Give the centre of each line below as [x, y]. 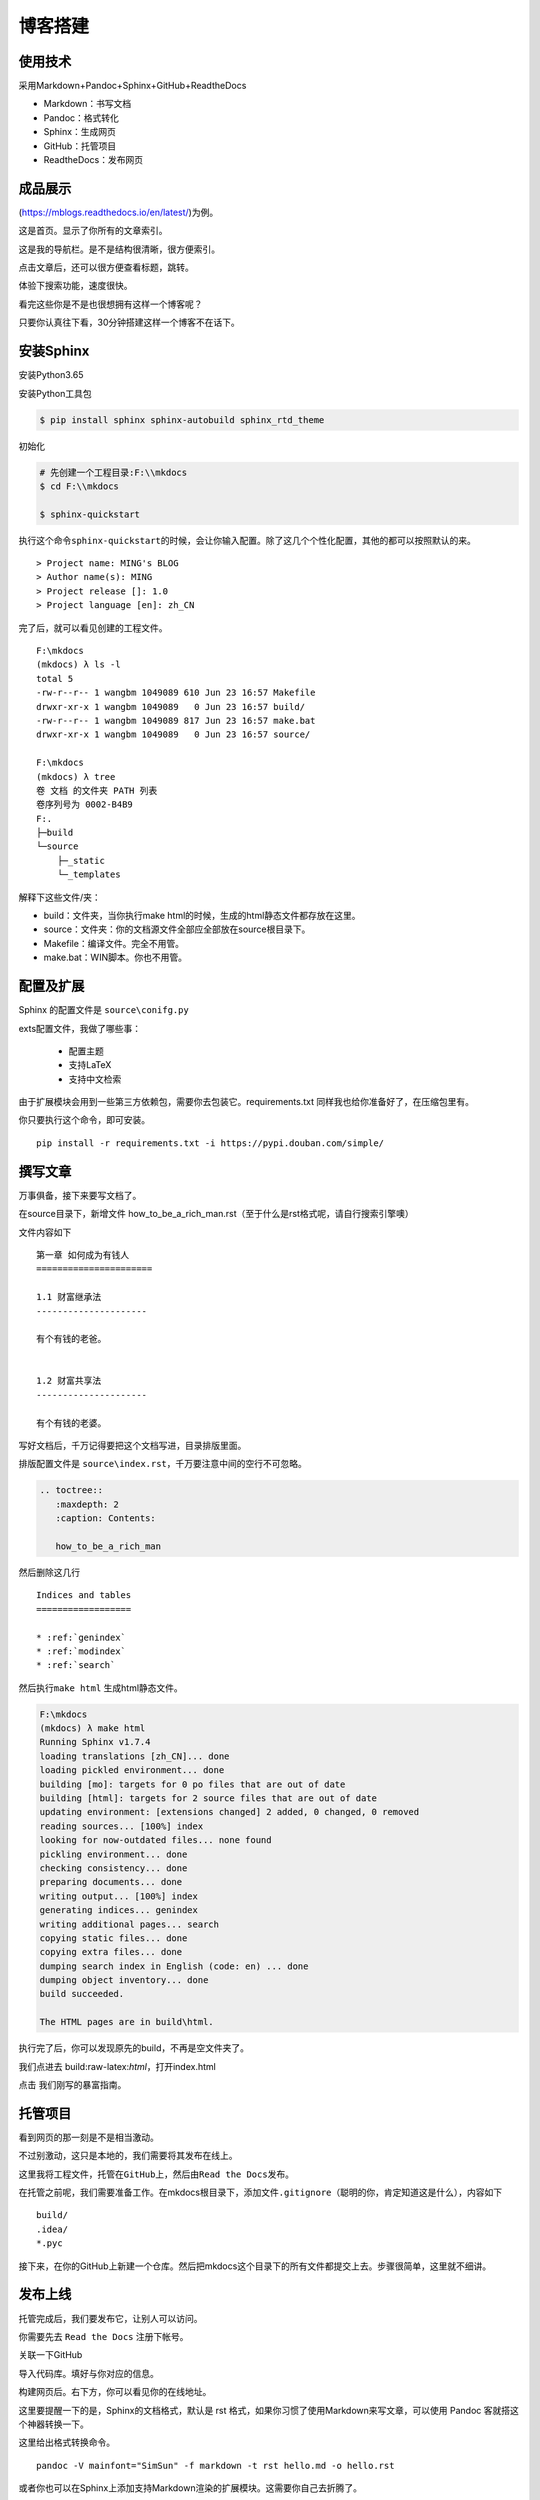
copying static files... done [113, 1938]
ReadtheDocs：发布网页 [93, 160]
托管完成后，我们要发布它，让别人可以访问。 [110, 2318]
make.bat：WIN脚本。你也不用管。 [115, 957]
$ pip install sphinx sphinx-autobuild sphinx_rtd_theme [182, 419]
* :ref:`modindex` [81, 1651]
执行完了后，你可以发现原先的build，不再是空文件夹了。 [134, 2048]
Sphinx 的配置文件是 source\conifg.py [103, 1010]
